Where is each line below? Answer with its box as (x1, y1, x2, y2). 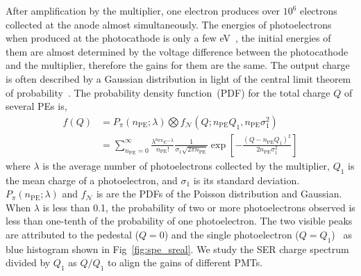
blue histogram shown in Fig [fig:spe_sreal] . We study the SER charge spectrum (6, 241, 349, 256)
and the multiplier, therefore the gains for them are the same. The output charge (6, 58, 350, 72)
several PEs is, (6, 99, 67, 113)
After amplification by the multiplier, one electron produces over (6, 3, 280, 17)
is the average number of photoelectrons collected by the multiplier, (42, 158, 330, 172)
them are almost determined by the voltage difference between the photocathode (6, 44, 349, 58)
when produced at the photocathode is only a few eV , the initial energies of (6, 31, 331, 45)
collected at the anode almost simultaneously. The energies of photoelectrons (6, 17, 332, 31)
